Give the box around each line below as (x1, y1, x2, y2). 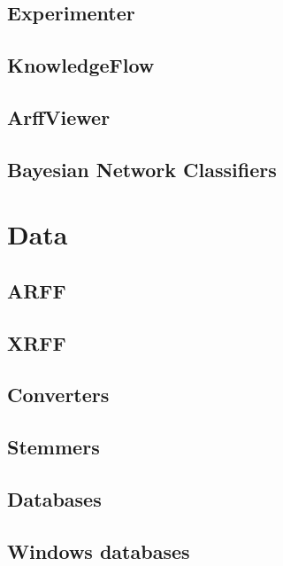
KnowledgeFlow (7, 51, 155, 79)
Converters (7, 381, 110, 408)
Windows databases (7, 537, 190, 564)
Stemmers (7, 433, 100, 461)
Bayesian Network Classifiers (7, 155, 277, 182)
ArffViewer (7, 103, 111, 130)
